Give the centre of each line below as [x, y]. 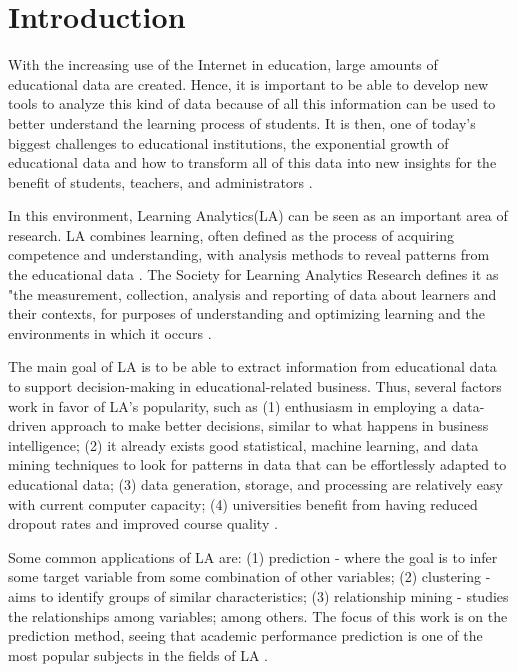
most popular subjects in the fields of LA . [138, 654]
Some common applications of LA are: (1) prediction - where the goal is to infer [253, 556]
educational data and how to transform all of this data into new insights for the [252, 162]
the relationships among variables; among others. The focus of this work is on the [258, 615]
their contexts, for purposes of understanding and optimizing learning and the [246, 313]
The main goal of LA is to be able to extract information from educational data [252, 366]
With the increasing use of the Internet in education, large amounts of [223, 64]
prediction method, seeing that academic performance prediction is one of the [245, 635]
